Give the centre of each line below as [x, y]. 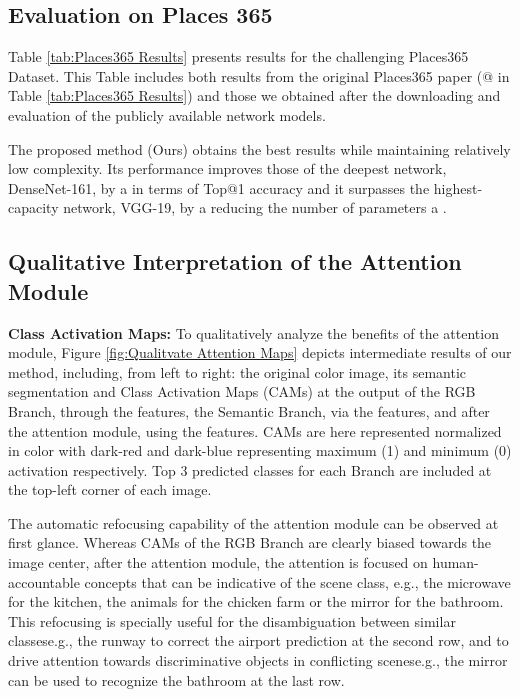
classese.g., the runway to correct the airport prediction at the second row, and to [258, 640]
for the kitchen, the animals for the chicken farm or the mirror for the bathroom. [256, 601]
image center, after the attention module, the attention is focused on [218, 562]
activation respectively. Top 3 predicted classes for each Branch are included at [250, 469]
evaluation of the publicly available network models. [167, 114]
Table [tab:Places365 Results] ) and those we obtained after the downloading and [254, 95]
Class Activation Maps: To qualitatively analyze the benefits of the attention [253, 332]
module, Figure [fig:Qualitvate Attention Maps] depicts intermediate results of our [260, 352]
